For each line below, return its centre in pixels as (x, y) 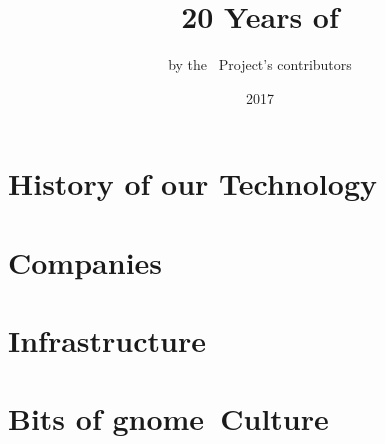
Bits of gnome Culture (168, 418)
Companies (85, 261)
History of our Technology (192, 183)
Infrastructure (107, 340)
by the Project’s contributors (260, 64)
